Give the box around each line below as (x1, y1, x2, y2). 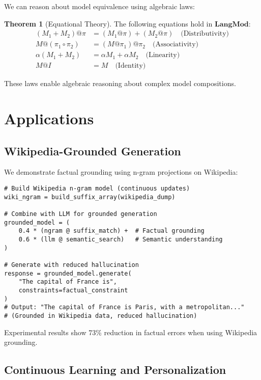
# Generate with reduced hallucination (4, 261, 139, 268)
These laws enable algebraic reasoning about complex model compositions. (4, 78, 236, 89)
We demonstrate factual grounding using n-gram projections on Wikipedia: (4, 167, 238, 177)
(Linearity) (146, 51, 180, 59)
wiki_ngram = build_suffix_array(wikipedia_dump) (4, 193, 176, 201)
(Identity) (115, 62, 146, 70)
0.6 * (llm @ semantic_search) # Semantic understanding (18, 236, 223, 243)
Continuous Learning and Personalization (4, 362, 226, 377)
